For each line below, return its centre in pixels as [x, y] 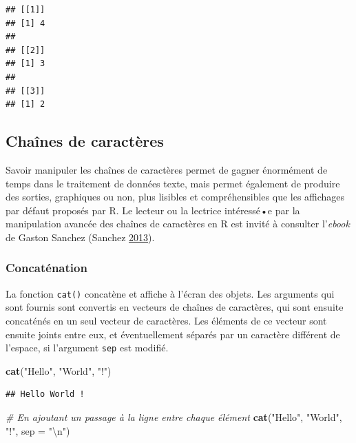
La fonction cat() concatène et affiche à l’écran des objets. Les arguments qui [170, 293]
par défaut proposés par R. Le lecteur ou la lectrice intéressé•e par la [153, 210]
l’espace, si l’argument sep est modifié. [87, 348]
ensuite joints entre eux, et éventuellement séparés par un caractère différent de [173, 334]
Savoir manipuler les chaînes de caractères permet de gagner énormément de [167, 169]
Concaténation [46, 268]
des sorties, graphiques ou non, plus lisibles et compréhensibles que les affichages [175, 197]
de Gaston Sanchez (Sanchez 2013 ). [80, 237]
